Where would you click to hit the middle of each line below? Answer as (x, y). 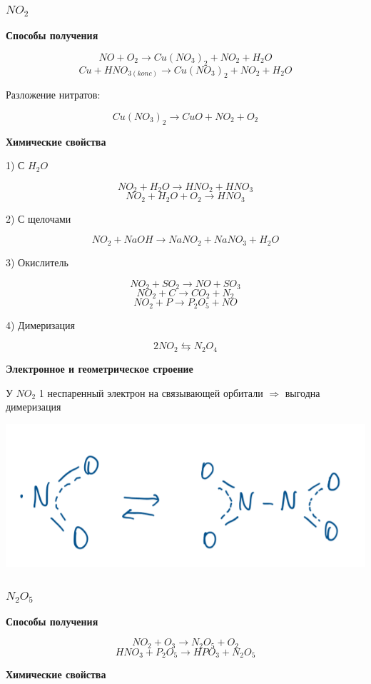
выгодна (303, 392)
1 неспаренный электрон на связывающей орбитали (151, 392)
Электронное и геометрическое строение (100, 368)
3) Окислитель (37, 262)
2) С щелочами (39, 218)
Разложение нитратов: (53, 95)
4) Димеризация (40, 325)
